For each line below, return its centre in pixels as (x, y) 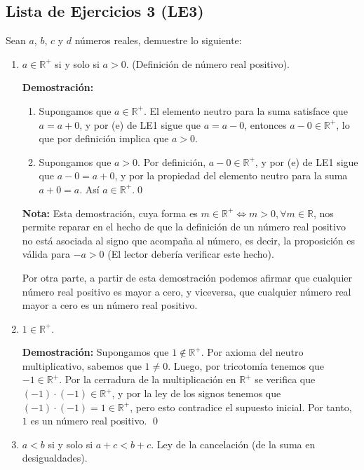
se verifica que (285, 379)
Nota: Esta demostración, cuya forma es (110, 213)
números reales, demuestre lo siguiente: (158, 40)
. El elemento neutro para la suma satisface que (245, 110)
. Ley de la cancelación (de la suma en (233, 444)
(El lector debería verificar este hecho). (191, 254)
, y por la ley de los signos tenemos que (196, 393)
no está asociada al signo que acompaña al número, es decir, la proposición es (189, 240)
